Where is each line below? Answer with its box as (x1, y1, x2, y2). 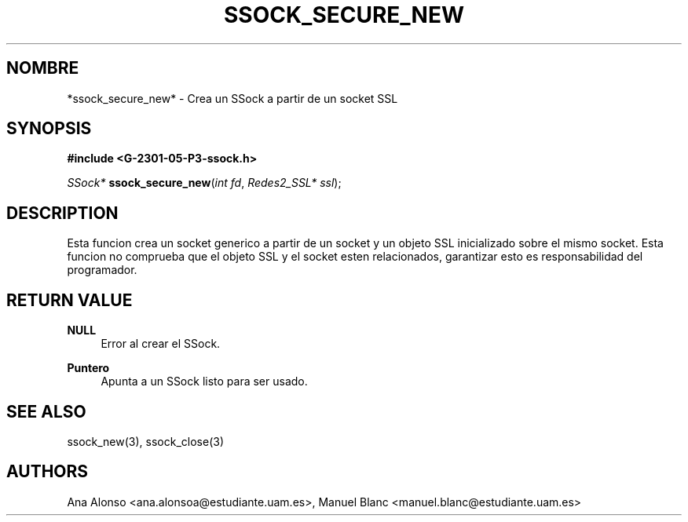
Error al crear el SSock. (101, 337, 221, 351)
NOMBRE (6, 58, 79, 78)
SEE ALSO (6, 401, 86, 422)
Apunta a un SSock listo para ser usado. (101, 374, 308, 389)
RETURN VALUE (6, 290, 133, 310)
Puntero (67, 361, 110, 375)
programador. (67, 263, 137, 277)
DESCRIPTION (6, 203, 119, 223)
